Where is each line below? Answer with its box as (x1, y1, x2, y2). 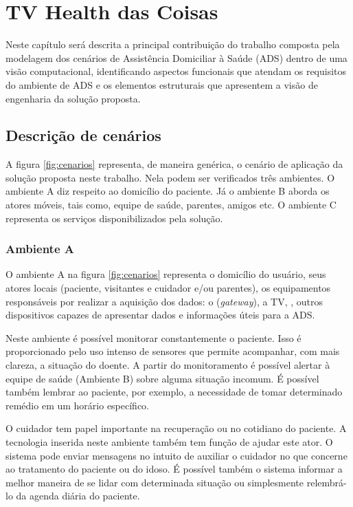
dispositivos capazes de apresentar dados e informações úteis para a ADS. (5, 308, 315, 322)
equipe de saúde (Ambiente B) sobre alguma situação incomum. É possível (5, 371, 319, 385)
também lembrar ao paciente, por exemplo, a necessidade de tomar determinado (5, 385, 343, 399)
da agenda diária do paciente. (16, 488, 140, 503)
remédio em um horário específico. (5, 398, 150, 412)
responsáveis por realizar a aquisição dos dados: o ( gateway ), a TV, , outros (5, 294, 323, 308)
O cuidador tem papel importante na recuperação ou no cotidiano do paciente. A (5, 421, 347, 435)
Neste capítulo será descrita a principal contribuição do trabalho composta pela (5, 37, 340, 52)
